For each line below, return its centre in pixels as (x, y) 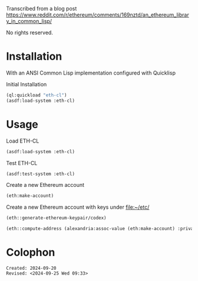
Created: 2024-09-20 (32, 268)
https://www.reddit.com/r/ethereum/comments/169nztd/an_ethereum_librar (98, 15)
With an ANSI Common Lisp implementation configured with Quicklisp (91, 73)
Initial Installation (27, 84)
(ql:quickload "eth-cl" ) (37, 95)
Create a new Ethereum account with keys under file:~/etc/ (78, 207)
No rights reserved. (29, 33)
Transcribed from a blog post (42, 9)
